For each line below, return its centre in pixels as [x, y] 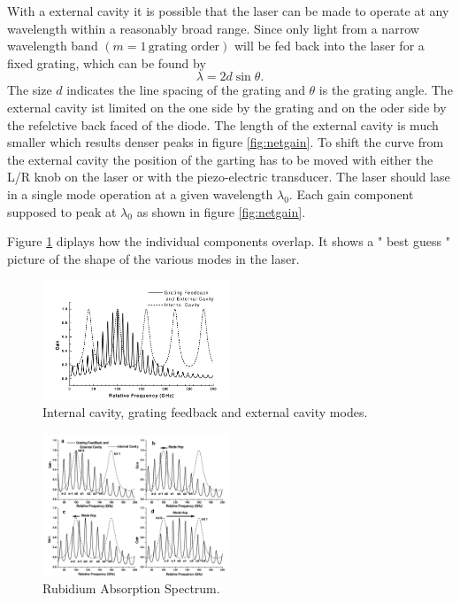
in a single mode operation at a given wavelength [140, 193]
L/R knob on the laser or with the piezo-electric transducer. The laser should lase [229, 177]
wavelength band [53, 46]
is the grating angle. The [386, 90]
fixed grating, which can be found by [107, 62]
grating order [184, 47]
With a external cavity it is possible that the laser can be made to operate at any [228, 11]
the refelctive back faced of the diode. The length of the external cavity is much [223, 124]
